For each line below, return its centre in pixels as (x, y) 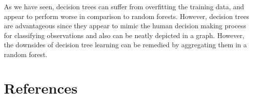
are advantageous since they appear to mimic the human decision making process (125, 26)
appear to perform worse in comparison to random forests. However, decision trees (126, 16)
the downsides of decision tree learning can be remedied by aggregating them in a (126, 45)
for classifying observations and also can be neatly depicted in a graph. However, (124, 35)
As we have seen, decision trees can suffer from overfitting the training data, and (124, 6)
